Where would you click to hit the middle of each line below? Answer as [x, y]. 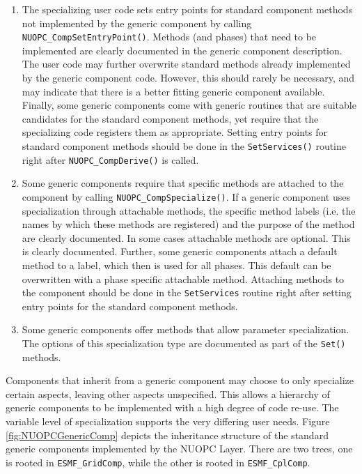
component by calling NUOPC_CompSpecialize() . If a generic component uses [186, 196]
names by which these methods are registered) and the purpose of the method [188, 224]
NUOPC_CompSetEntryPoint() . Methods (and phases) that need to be [169, 37]
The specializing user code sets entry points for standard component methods [187, 9]
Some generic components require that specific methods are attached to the [183, 183]
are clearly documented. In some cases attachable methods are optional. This [186, 237]
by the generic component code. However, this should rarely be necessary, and [188, 78]
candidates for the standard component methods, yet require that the [170, 118]
